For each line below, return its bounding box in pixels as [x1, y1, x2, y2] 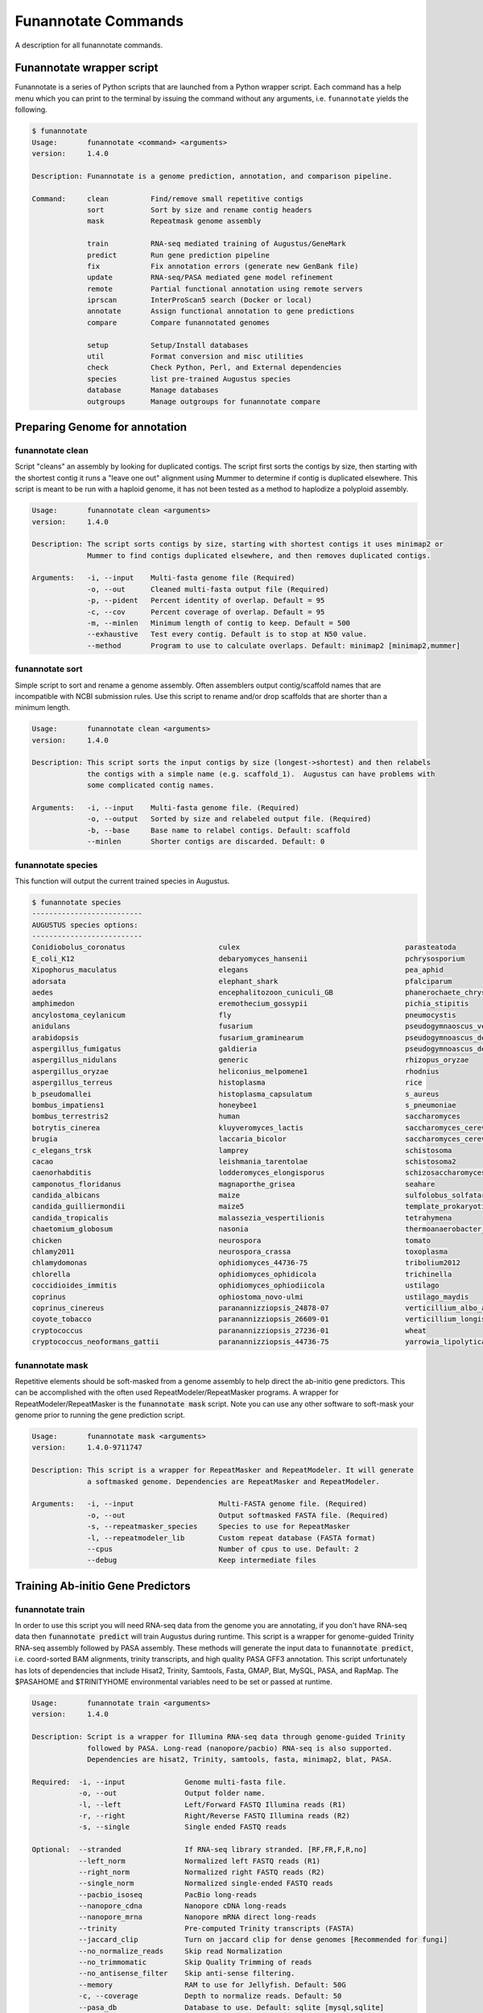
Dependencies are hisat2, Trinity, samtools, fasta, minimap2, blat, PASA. [87, 1755, 394, 1763]
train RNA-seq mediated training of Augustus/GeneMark [87, 239, 346, 249]
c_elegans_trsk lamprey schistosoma [31, 1146, 452, 1155]
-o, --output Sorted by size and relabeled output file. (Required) [87, 814, 372, 824]
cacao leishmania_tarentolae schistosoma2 [31, 1156, 456, 1166]
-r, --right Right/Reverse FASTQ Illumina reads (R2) [78, 1811, 350, 1820]
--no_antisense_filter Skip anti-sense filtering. [78, 1969, 295, 1978]
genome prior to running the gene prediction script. [14, 1410, 185, 1420]
